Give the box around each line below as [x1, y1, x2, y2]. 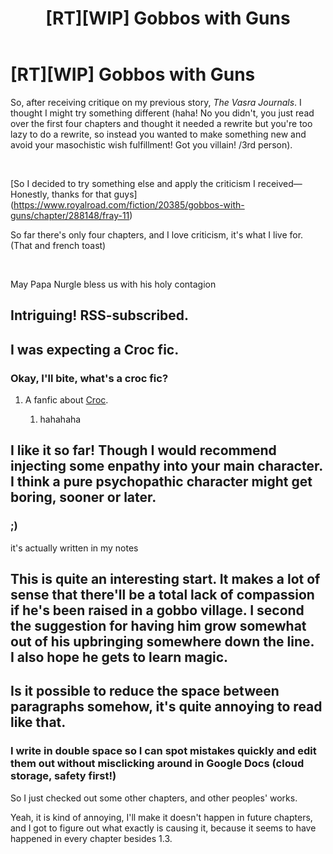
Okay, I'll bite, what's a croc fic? [10, 371, 169, 385]
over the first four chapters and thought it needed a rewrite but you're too [10, 117, 313, 129]
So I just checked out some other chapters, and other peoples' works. [10, 792, 298, 804]
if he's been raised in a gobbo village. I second [10, 602, 305, 619]
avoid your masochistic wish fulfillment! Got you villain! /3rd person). [10, 138, 293, 151]
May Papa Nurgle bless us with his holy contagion [10, 278, 217, 290]
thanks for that [51, 188, 112, 200]
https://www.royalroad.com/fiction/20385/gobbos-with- [13, 198, 245, 211]
